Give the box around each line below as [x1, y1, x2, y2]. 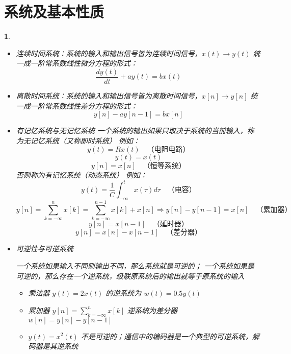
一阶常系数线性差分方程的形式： [30, 100, 138, 111]
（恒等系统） [143, 162, 186, 170]
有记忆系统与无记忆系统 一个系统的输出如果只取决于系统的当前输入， [16, 125, 247, 136]
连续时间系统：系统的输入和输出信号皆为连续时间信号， [16, 48, 202, 58]
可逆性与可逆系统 [16, 243, 73, 254]
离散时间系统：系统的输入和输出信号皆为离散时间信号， [16, 90, 202, 101]
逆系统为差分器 [127, 304, 178, 315]
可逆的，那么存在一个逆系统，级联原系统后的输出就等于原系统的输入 [16, 270, 245, 281]
